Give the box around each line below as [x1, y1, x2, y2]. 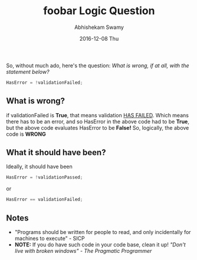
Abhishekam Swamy [74, 24, 124, 31]
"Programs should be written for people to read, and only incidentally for [14, 229, 191, 235]
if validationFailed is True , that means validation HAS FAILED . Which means [6, 111, 189, 119]
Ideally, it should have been [6, 163, 73, 170]
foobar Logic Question [43, 4, 155, 18]
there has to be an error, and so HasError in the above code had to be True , [6, 118, 190, 125]
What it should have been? [6, 147, 106, 157]
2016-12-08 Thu [79, 35, 119, 42]
